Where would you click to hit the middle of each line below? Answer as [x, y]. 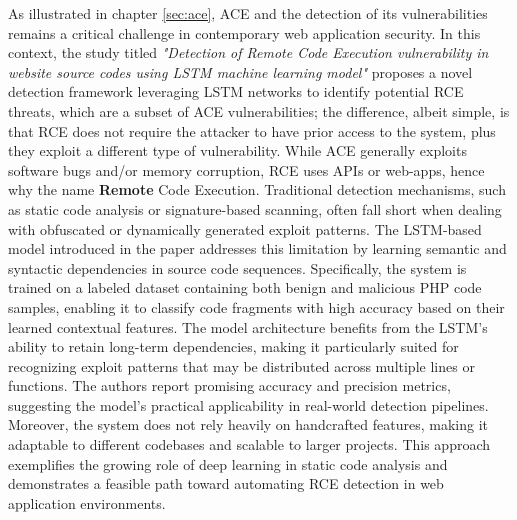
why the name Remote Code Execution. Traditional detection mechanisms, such [257, 189]
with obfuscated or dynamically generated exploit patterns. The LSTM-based [245, 228]
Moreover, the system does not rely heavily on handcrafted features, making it [248, 424]
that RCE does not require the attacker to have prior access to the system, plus [252, 130]
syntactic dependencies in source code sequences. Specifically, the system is [237, 267]
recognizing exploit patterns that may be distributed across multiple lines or [241, 365]
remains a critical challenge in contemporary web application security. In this [244, 32]
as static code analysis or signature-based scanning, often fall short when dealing [255, 208]
